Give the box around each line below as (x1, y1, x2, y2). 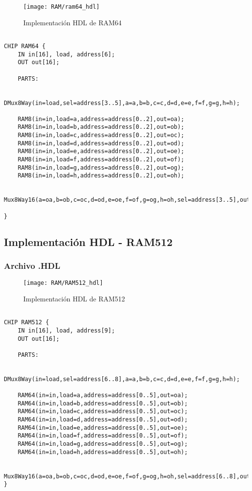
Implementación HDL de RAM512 (23, 294, 125, 303)
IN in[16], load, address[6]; (17, 51, 115, 58)
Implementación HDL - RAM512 (4, 234, 173, 249)
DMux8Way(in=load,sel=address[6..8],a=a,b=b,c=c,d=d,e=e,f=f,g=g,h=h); (4, 375, 240, 383)
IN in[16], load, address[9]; (17, 327, 115, 334)
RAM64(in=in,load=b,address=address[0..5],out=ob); (17, 400, 188, 407)
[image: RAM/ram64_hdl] (23, 3, 100, 10)
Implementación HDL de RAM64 (23, 17, 122, 27)
